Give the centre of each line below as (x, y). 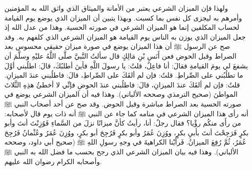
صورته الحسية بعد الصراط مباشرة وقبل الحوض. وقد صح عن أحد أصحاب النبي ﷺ (123, 103)
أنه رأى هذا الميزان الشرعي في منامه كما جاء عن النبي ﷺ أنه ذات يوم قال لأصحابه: (126, 113)
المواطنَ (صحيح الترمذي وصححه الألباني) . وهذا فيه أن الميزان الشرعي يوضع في (121, 94)
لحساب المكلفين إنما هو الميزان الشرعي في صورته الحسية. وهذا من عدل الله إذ (122, 27)
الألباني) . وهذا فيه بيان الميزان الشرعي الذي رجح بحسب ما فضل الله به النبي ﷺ (121, 151)
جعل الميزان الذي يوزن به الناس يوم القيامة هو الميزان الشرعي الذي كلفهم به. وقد (125, 36)
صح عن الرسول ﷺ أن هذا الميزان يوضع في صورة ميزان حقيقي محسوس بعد (117, 46)
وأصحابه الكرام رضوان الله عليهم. (53, 161)
